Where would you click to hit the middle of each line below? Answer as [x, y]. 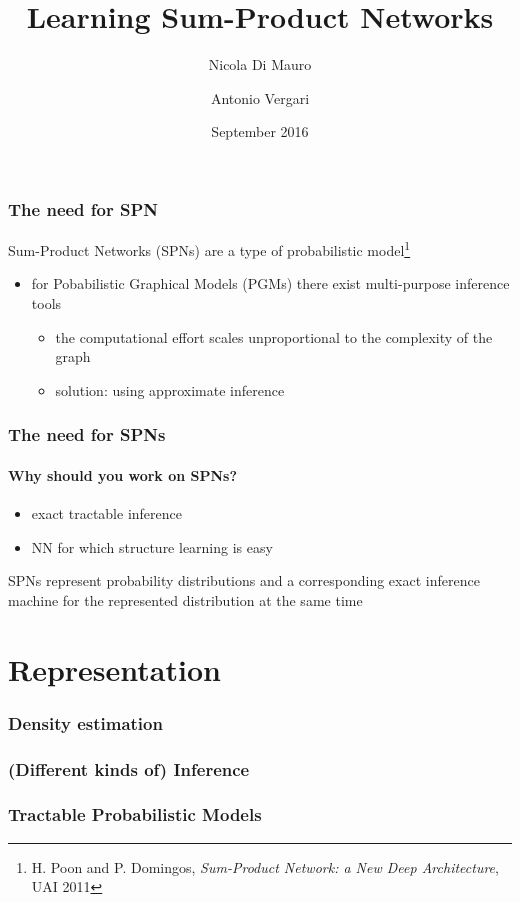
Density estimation [85, 722]
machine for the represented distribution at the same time [185, 599]
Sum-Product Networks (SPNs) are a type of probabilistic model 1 [209, 248]
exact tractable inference [106, 513]
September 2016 [260, 131]
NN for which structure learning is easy [152, 546]
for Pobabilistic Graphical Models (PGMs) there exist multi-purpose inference [270, 283]
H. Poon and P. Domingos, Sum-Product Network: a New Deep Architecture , [265, 866]
